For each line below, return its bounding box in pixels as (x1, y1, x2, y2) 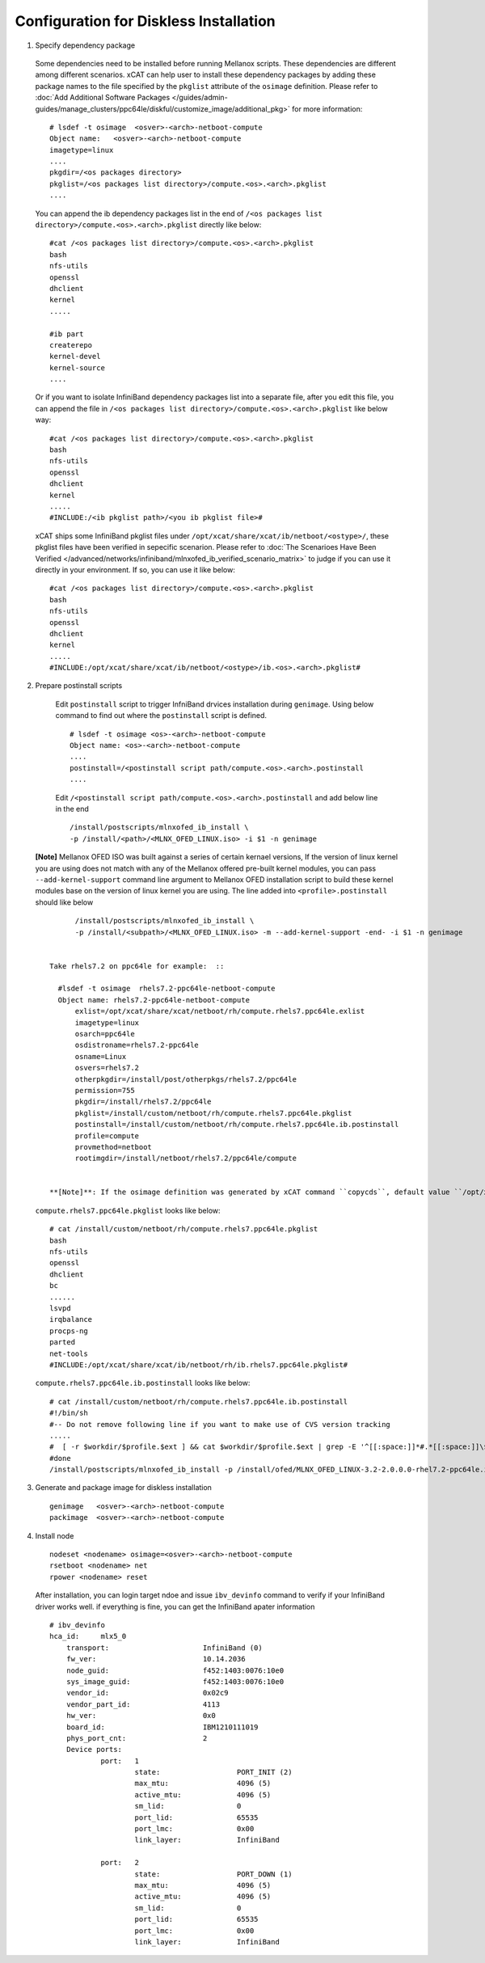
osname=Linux (74, 1052, 127, 1061)
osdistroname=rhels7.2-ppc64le (74, 1041, 200, 1050)
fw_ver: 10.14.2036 (65, 1654, 246, 1664)
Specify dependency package (35, 40, 136, 50)
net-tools (49, 1349, 88, 1358)
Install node (35, 1530, 74, 1540)
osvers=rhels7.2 (74, 1063, 140, 1073)
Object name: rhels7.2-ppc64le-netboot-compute (57, 995, 251, 1004)
